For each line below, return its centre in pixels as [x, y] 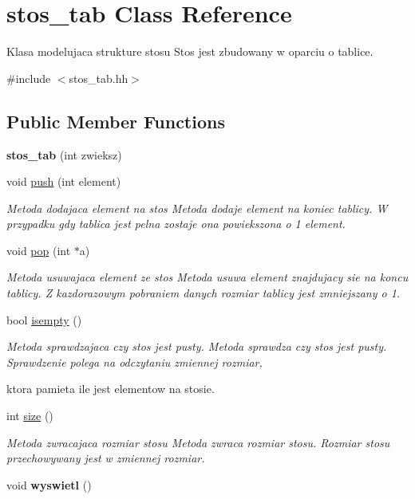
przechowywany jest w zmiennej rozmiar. [106, 458]
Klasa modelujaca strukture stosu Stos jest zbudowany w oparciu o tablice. [190, 51]
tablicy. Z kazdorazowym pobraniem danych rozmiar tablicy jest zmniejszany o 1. [204, 293]
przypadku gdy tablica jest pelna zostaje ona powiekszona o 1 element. [176, 224]
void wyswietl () [49, 484]
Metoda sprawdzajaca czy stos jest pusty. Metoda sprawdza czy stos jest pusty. [197, 346]
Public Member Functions [116, 121]
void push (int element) [64, 181]
